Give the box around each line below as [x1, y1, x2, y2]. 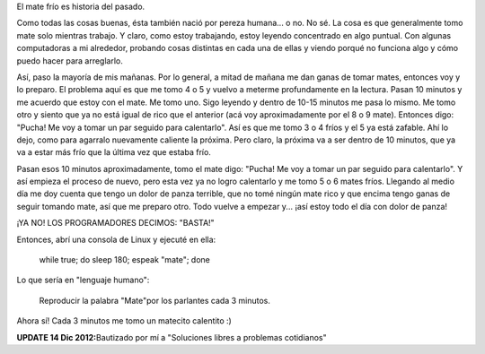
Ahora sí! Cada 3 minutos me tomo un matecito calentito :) [16, 315, 233, 326]
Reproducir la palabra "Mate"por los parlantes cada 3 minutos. [39, 295, 271, 306]
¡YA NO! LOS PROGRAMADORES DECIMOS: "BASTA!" [16, 218, 215, 229]
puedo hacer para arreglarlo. [16, 55, 123, 66]
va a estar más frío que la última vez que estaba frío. [16, 147, 211, 158]
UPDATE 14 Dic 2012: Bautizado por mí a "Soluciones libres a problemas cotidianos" [16, 332, 327, 342]
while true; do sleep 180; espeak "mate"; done [39, 255, 210, 265]
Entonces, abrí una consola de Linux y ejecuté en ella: [16, 234, 216, 245]
